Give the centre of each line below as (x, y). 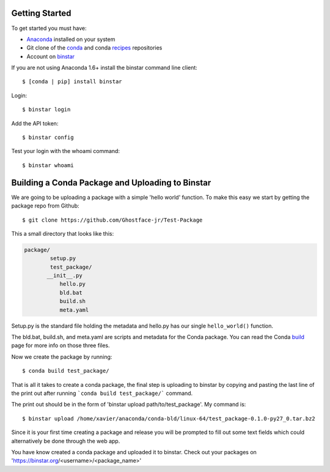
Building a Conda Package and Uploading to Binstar (111, 183)
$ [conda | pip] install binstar (72, 82)
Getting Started (41, 13)
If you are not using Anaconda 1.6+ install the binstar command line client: (105, 68)
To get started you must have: (49, 28)
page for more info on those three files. (61, 345)
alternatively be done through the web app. (66, 441)
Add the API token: (35, 123)
